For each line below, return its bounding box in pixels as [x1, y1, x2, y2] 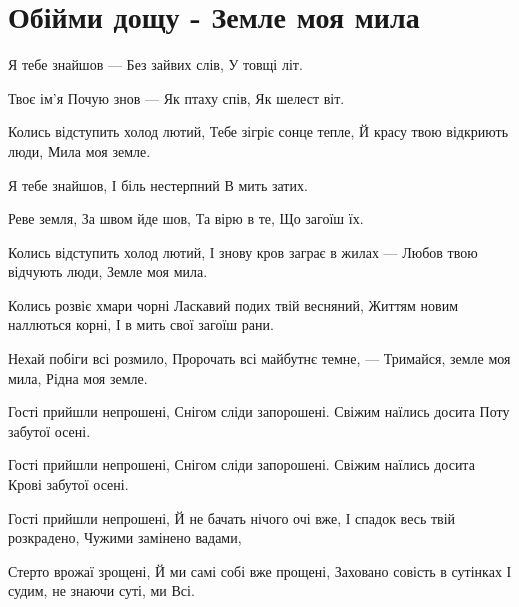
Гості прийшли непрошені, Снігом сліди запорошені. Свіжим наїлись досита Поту [8, 401, 510, 422]
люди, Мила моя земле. [8, 140, 151, 161]
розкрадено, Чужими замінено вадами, [8, 527, 242, 548]
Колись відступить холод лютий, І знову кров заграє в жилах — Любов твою [8, 241, 478, 262]
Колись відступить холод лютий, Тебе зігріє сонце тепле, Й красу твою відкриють [8, 121, 509, 142]
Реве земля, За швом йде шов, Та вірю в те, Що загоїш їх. [8, 208, 364, 229]
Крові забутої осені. [8, 474, 129, 495]
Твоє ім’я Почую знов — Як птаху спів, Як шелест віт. [8, 87, 345, 108]
